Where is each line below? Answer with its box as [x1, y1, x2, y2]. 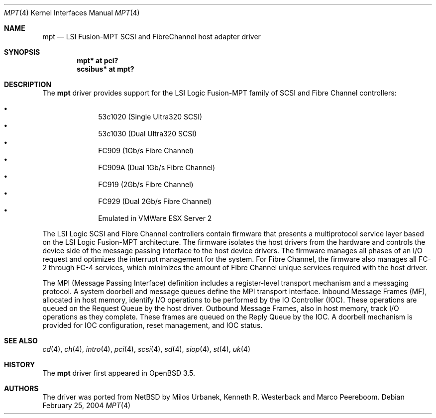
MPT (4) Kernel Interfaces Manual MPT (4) [4, 8, 140, 17]
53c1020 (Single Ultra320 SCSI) [98, 112, 203, 121]
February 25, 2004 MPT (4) [42, 401, 131, 410]
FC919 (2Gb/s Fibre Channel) [98, 180, 194, 189]
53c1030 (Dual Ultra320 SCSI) [98, 129, 197, 138]
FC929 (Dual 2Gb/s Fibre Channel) [98, 197, 212, 206]
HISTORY [4, 360, 35, 369]
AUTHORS [4, 384, 39, 393]
